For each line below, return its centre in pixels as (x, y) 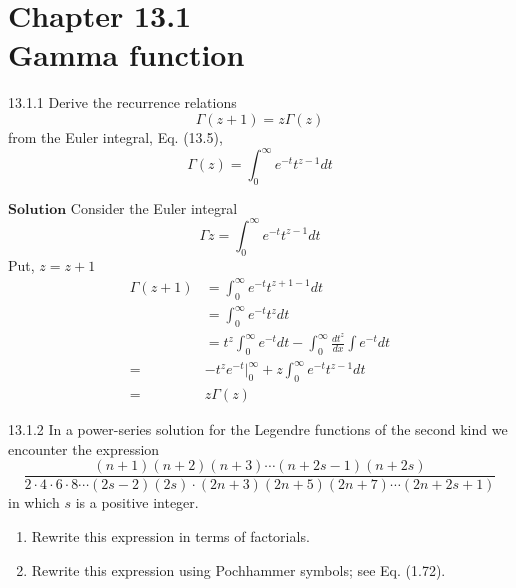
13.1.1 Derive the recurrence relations (122, 102)
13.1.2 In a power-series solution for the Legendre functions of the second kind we (258, 429)
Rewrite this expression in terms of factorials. (170, 536)
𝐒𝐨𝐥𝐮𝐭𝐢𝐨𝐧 (37, 209)
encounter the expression (84, 448)
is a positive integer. (137, 502)
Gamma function (126, 54)
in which (34, 502)
